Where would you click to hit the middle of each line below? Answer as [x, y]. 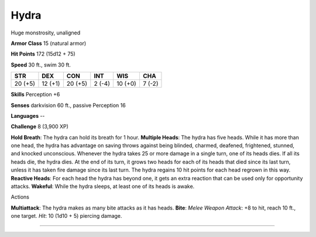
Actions [20, 197]
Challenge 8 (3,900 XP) [39, 127]
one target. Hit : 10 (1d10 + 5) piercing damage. [66, 216]
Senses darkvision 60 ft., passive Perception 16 [68, 105]
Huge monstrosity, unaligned [46, 33]
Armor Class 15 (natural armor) [49, 43]
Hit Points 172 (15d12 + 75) [43, 54]
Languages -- [28, 116]
